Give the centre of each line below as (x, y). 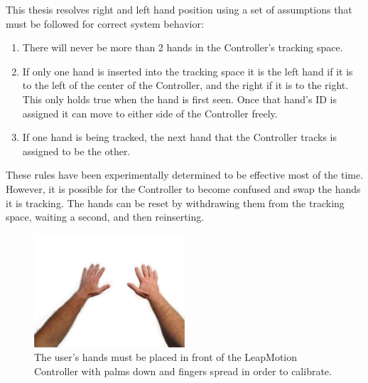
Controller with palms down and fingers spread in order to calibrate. (183, 371)
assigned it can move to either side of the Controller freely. (150, 113)
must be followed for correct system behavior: (105, 23)
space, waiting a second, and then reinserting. (105, 217)
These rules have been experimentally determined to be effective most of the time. (185, 175)
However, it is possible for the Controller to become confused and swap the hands (183, 188)
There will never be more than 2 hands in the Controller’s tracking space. (183, 47)
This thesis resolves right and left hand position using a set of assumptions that (179, 9)
